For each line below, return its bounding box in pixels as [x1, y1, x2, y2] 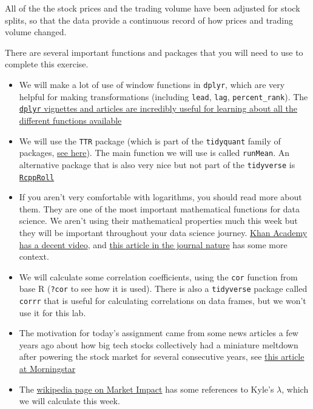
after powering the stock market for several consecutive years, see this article [19, 350, 305, 363]
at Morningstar [19, 362, 76, 375]
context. [19, 250, 49, 263]
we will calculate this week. [19, 394, 120, 407]
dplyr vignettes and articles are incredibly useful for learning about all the [19, 102, 298, 115]
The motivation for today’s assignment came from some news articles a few [19, 326, 298, 339]
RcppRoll [19, 173, 55, 182]
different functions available [19, 113, 122, 126]
